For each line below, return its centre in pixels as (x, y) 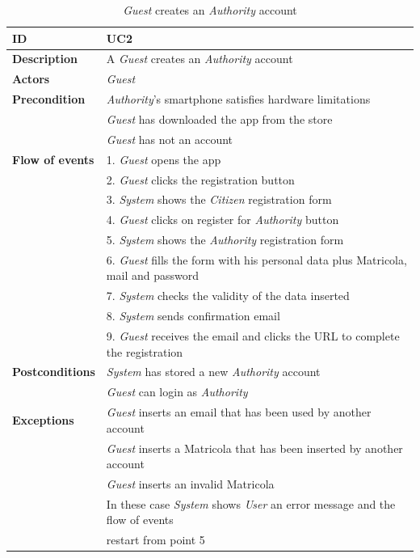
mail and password (153, 275)
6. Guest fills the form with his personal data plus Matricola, (256, 259)
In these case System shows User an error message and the (251, 503)
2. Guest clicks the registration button (200, 179)
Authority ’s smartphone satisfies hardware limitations (238, 99)
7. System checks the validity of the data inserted (228, 296)
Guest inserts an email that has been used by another (239, 412)
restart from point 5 (155, 540)
